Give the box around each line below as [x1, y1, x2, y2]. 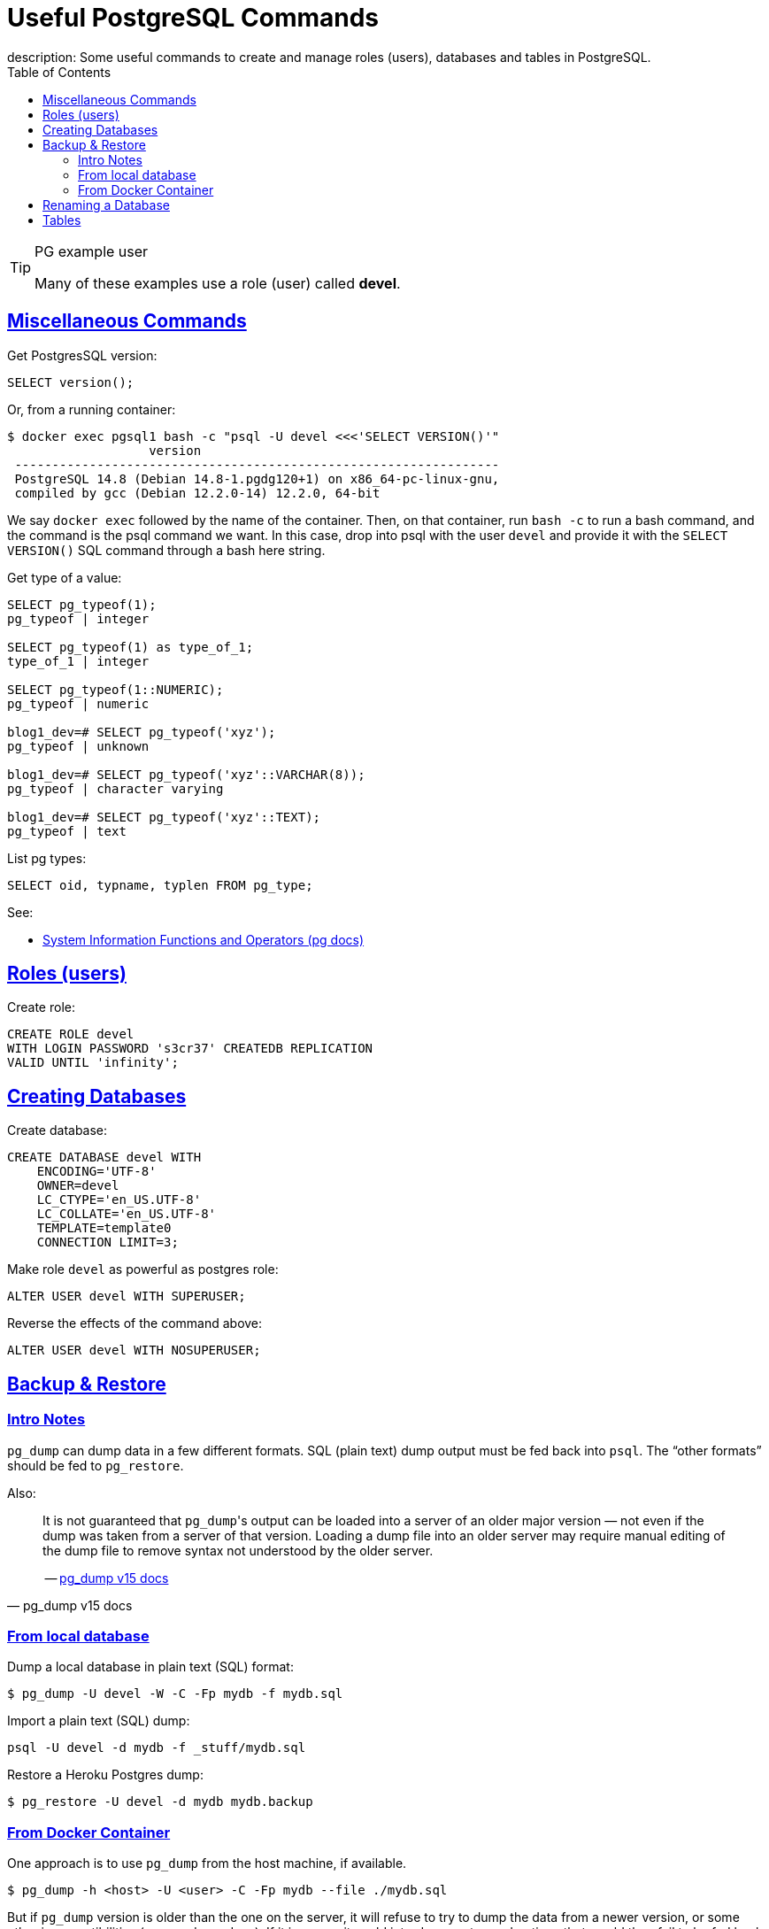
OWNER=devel [36, 1178, 119, 1193]
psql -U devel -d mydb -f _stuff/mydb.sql [7, 1740, 306, 1755]
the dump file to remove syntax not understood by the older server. [42, 1542, 434, 1558]
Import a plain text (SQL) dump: [7, 1713, 190, 1729]
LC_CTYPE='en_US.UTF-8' [36, 1192, 202, 1208]
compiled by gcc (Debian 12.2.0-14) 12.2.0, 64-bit [14, 485, 381, 500]
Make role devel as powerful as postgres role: [7, 1262, 279, 1277]
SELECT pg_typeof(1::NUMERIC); [7, 682, 224, 697]
